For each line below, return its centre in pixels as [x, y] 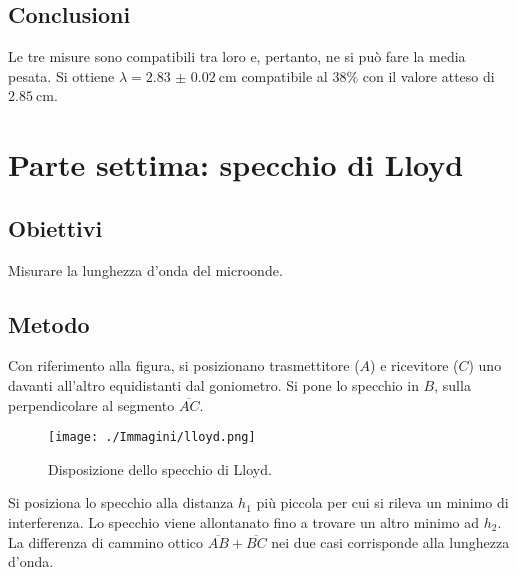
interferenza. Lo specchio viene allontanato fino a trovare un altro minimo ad [244, 521]
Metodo [49, 323]
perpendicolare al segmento [91, 404]
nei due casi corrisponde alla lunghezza [390, 541]
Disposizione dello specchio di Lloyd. [160, 468]
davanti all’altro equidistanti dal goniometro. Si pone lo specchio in [213, 384]
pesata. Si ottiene [61, 75]
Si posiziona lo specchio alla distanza [121, 502]
